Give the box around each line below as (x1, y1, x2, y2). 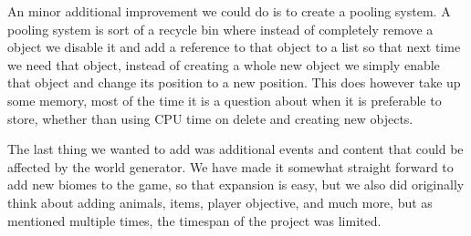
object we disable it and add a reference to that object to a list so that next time (7, 37, 461, 56)
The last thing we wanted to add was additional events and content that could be (7, 139, 464, 159)
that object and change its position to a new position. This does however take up (7, 73, 461, 92)
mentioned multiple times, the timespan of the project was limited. (7, 210, 382, 230)
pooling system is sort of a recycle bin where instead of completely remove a (7, 19, 434, 38)
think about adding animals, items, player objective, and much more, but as (7, 192, 433, 211)
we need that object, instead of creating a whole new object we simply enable (7, 55, 440, 74)
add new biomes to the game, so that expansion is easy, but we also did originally (7, 175, 465, 194)
